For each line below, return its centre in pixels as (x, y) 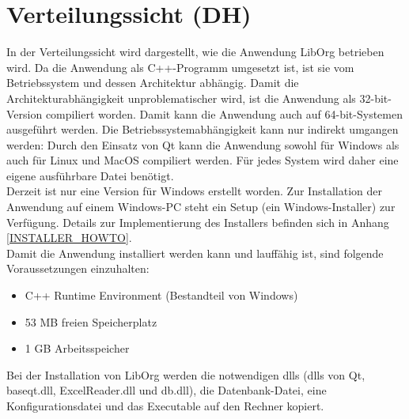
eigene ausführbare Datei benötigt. (90, 175)
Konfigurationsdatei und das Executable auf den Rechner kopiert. (165, 406)
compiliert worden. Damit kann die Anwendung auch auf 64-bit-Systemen (224, 113)
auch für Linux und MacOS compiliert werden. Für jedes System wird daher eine (203, 160)
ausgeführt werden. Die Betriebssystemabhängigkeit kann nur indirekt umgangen (203, 129)
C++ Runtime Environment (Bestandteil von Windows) (161, 295)
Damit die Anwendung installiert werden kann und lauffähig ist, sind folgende (195, 253)
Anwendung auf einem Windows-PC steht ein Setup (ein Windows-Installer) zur (201, 207)
